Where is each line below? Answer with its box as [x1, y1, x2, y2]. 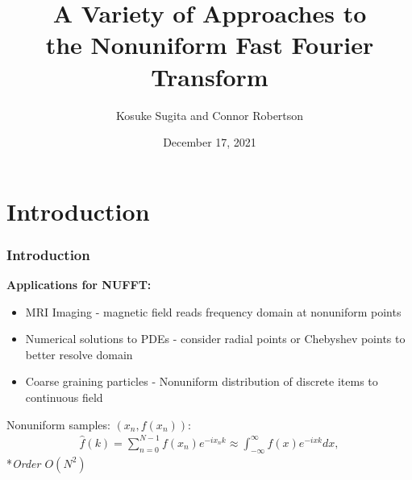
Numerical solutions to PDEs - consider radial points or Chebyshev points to [25, 330, 406, 347]
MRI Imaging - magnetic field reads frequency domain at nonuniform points [25, 303, 402, 320]
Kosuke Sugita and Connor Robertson [115, 106, 304, 123]
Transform [151, 60, 268, 93]
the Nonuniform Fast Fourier [45, 28, 374, 61]
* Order [6, 454, 41, 471]
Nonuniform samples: [6, 416, 110, 432]
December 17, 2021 [163, 134, 256, 151]
